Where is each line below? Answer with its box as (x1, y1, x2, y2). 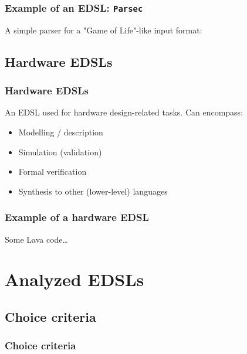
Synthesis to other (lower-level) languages (18, 185, 168, 197)
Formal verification (18, 165, 87, 178)
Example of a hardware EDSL (5, 210, 149, 224)
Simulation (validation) (18, 145, 102, 158)
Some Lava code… (5, 233, 68, 245)
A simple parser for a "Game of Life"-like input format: (5, 23, 202, 36)
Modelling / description (18, 125, 103, 138)
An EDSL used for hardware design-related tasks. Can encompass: (5, 106, 243, 118)
